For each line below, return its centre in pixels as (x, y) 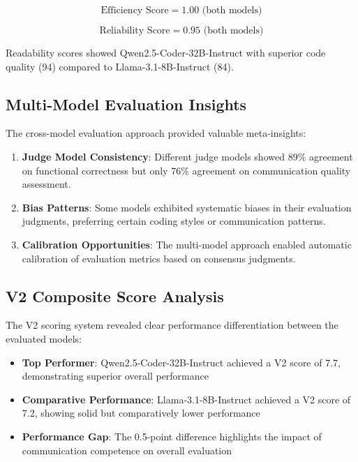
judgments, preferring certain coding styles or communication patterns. (174, 221)
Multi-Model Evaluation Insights (126, 104)
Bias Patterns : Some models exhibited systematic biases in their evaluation (187, 207)
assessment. (46, 184)
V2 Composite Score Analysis (115, 296)
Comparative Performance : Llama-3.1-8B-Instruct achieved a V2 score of (186, 399)
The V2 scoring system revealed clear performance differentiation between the (172, 325)
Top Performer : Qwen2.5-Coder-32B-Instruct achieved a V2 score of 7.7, (181, 362)
